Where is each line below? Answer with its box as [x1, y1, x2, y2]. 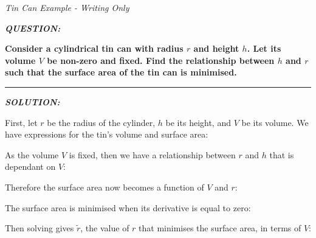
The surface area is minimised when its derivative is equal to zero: [5, 201, 251, 214]
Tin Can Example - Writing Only [5, 1, 129, 13]
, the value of [80, 222, 129, 234]
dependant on [5, 160, 56, 173]
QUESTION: [5, 21, 61, 34]
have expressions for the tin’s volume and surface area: [5, 128, 208, 141]
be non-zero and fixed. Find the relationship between [47, 54, 275, 66]
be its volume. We [241, 116, 309, 128]
